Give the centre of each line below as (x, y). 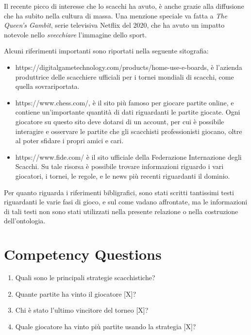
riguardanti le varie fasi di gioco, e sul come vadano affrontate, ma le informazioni (126, 202)
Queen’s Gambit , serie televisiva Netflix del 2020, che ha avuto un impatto (114, 25)
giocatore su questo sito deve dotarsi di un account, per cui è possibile (120, 121)
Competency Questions (83, 254)
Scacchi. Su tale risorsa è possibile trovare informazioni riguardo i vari (119, 166)
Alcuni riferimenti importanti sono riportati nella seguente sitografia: (106, 51)
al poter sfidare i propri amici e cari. (69, 141)
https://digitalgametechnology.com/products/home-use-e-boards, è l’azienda (129, 67)
